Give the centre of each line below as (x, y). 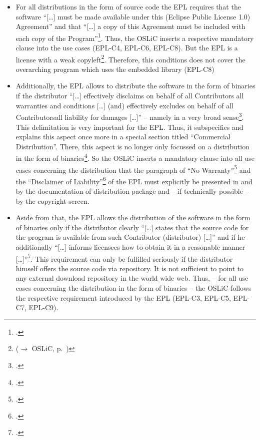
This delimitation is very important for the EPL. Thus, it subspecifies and (129, 127)
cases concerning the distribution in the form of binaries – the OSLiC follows (133, 288)
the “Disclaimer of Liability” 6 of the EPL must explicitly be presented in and (134, 180)
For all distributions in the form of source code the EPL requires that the (128, 6)
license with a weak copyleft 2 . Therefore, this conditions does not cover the (130, 58)
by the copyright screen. (52, 201)
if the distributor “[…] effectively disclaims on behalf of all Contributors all (130, 96)
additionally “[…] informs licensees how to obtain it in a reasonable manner (130, 247)
